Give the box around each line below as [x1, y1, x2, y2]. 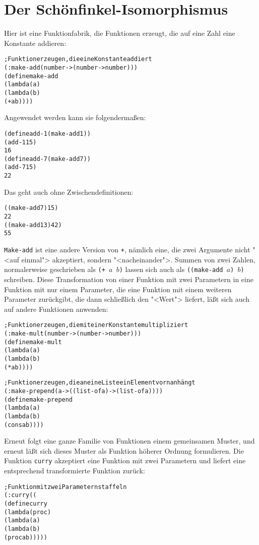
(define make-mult [4, 338, 62, 346]
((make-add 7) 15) [4, 204, 58, 212]
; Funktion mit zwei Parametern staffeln [4, 483, 127, 490]
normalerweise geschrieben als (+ [4, 264, 105, 275]
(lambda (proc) [4, 508, 51, 516]
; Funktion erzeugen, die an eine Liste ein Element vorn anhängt [4, 379, 196, 387]
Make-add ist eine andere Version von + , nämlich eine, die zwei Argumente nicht [4, 244, 250, 254]
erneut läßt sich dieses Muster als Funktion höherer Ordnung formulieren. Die [4, 445, 244, 456]
